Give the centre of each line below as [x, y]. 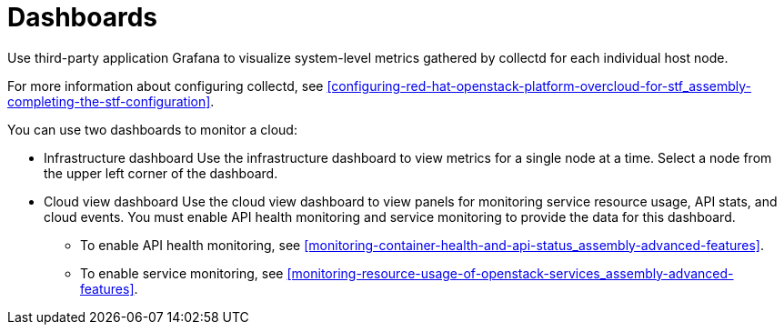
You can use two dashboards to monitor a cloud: [152, 129]
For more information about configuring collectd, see [166, 86]
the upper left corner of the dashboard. [161, 173]
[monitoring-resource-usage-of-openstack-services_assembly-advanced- [510, 273]
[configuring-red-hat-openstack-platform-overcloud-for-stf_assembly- [539, 86]
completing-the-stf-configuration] [109, 101]
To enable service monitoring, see [182, 273]
